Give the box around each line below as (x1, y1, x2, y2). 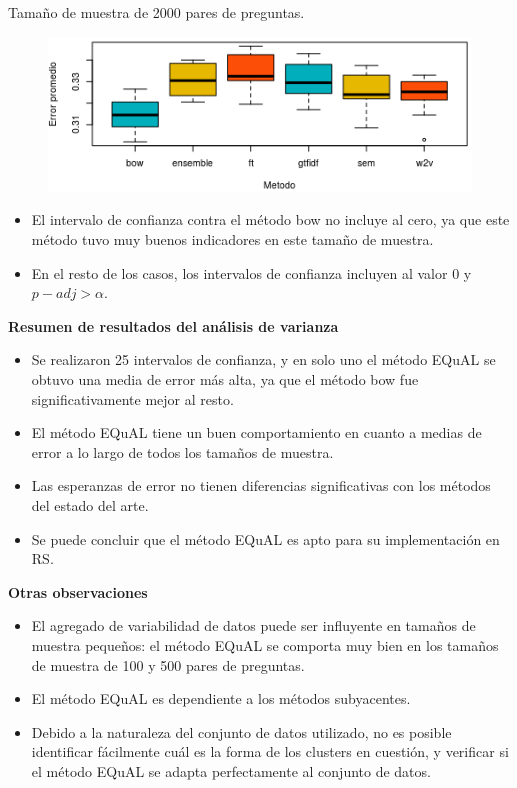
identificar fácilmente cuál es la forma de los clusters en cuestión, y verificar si (31, 741, 509, 762)
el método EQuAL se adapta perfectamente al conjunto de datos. (31, 760, 431, 781)
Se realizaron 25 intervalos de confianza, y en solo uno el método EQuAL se (31, 349, 496, 370)
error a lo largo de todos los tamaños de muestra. (31, 441, 334, 462)
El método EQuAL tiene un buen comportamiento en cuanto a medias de (31, 422, 482, 443)
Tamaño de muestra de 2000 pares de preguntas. (8, 2, 305, 22)
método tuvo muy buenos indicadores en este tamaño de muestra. (31, 229, 434, 249)
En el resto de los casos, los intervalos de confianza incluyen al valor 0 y (31, 262, 472, 283)
